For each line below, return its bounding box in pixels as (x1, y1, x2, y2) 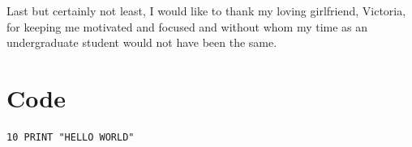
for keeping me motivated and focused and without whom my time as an (6, 18, 368, 35)
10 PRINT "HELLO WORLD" (6, 131, 135, 143)
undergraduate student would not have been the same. (6, 34, 277, 51)
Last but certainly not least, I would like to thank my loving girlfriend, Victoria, (6, 2, 406, 19)
